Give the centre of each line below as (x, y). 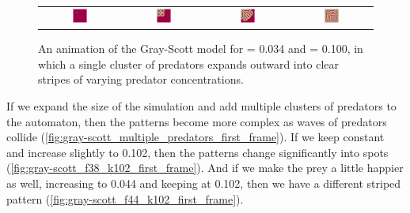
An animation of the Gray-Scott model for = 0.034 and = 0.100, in (201, 49)
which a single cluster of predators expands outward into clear (189, 64)
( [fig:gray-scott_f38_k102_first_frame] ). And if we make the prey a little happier (205, 168)
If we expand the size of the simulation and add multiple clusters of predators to (201, 106)
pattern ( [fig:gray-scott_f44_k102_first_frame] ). (125, 198)
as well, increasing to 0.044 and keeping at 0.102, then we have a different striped (204, 183)
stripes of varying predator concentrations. (141, 79)
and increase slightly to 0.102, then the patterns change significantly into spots (197, 152)
